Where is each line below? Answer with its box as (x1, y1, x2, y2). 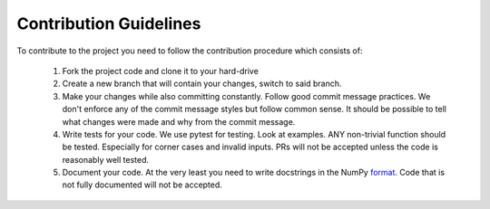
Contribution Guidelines (16, 14, 201, 33)
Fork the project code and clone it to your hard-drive (62, 65, 259, 76)
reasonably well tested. (62, 154, 150, 165)
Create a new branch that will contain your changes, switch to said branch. (62, 78, 342, 90)
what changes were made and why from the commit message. (62, 116, 296, 127)
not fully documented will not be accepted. (62, 179, 222, 190)
